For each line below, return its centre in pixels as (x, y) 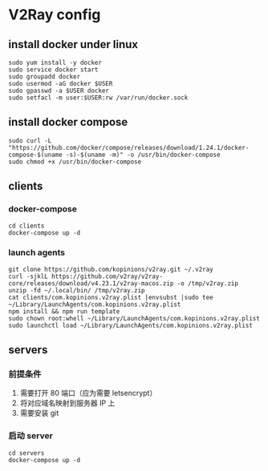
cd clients (26, 226)
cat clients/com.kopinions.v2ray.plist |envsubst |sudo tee (111, 297)
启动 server (31, 436)
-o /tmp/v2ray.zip (208, 283)
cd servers (26, 453)
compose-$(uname (35, 155)
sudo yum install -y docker (55, 62)
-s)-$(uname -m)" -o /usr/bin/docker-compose (143, 155)
